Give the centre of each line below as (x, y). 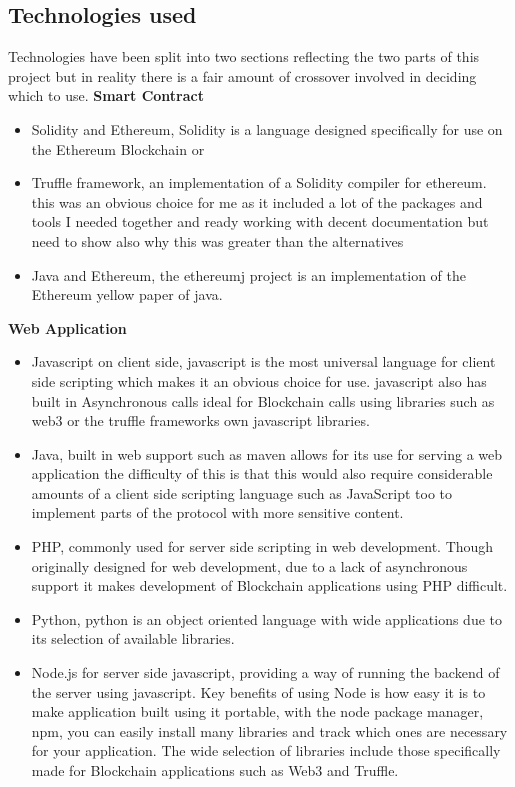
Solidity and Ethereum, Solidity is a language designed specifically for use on (267, 128)
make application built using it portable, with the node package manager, (257, 711)
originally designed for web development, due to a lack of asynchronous (249, 565)
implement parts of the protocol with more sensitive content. (217, 512)
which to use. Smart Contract (106, 95)
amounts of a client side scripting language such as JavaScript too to (242, 492)
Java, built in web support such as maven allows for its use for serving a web (267, 453)
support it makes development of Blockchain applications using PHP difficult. (269, 585)
